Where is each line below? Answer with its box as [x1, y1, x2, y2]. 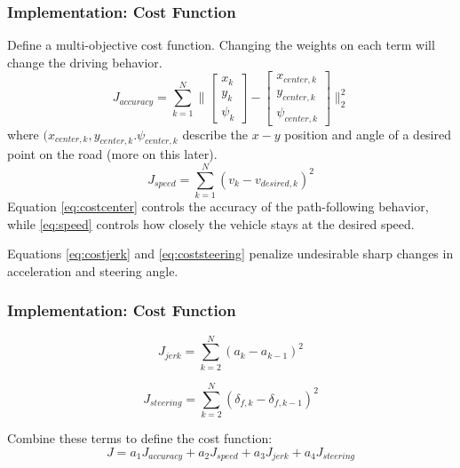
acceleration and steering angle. [7, 261, 178, 280]
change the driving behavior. [7, 52, 163, 71]
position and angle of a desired [284, 124, 452, 143]
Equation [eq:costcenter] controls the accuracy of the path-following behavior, [7, 197, 429, 216]
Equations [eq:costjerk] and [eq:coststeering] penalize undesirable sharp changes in [7, 244, 454, 263]
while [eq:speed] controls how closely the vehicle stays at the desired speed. [7, 214, 415, 233]
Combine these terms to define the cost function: [7, 428, 273, 447]
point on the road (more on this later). [7, 145, 218, 163]
